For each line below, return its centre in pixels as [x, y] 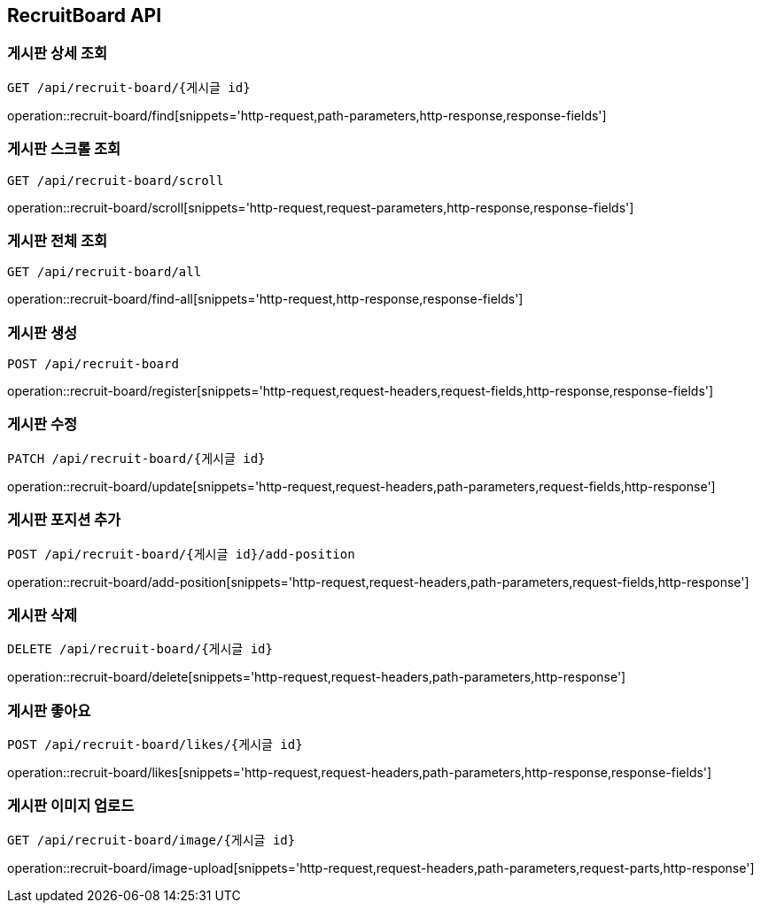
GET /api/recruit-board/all [105, 272]
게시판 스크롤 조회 [64, 149]
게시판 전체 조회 [58, 240]
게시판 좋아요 [49, 710]
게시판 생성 [43, 332]
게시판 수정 [43, 424]
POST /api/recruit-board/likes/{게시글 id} [155, 745]
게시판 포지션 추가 [64, 520]
